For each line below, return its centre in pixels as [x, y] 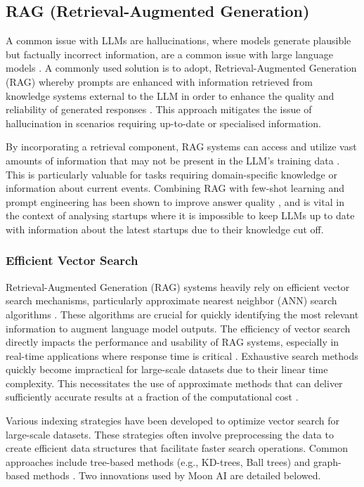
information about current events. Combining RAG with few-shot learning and [175, 188]
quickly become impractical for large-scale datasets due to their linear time [167, 369]
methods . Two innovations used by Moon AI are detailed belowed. [177, 475]
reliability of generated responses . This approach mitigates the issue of [159, 109]
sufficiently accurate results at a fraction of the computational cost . [152, 397]
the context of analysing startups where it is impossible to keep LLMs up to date [180, 215]
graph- [327, 461]
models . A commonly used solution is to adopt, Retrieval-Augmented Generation [181, 68]
